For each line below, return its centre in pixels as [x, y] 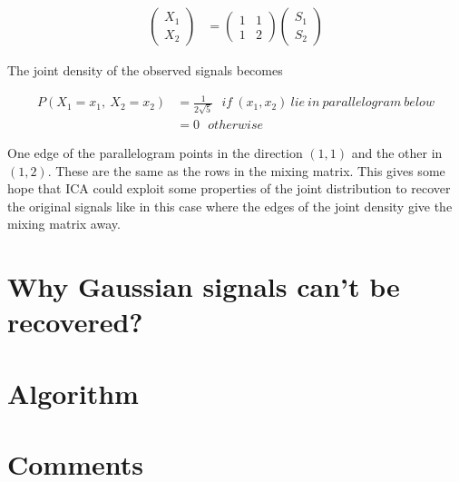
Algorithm [73, 393]
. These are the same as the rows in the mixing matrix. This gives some [246, 170]
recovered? [75, 322]
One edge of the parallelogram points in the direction [155, 152]
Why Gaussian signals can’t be [204, 286]
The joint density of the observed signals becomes [145, 70]
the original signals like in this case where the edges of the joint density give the [230, 206]
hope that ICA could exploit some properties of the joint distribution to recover [229, 188]
